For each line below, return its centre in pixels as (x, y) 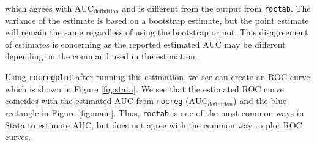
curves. (18, 137)
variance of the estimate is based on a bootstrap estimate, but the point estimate (157, 20)
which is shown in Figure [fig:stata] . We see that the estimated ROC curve (144, 88)
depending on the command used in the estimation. (101, 56)
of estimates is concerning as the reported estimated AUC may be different (145, 44)
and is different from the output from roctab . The (216, 8)
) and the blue (260, 101)
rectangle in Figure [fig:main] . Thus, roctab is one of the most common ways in (155, 112)
